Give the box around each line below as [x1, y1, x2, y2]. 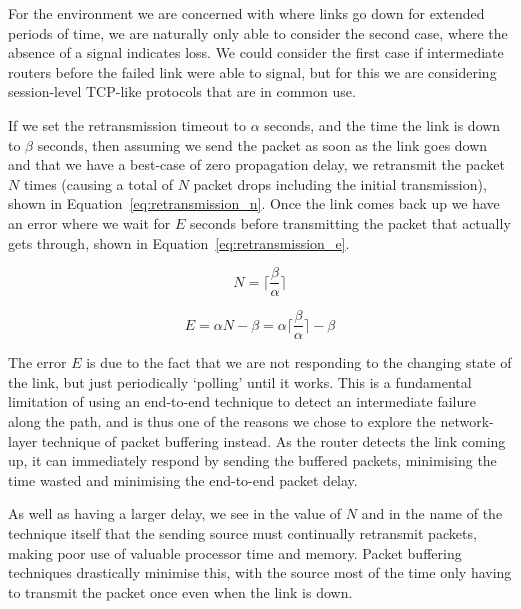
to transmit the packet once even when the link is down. [8, 581, 353, 602]
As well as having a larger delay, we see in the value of [8, 503, 342, 524]
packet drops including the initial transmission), [193, 173, 487, 194]
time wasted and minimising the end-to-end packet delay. [8, 469, 358, 490]
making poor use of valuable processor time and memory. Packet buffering [8, 542, 462, 563]
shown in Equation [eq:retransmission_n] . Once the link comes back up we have [8, 193, 500, 214]
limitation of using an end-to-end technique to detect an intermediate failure [8, 391, 477, 412]
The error [8, 352, 67, 373]
